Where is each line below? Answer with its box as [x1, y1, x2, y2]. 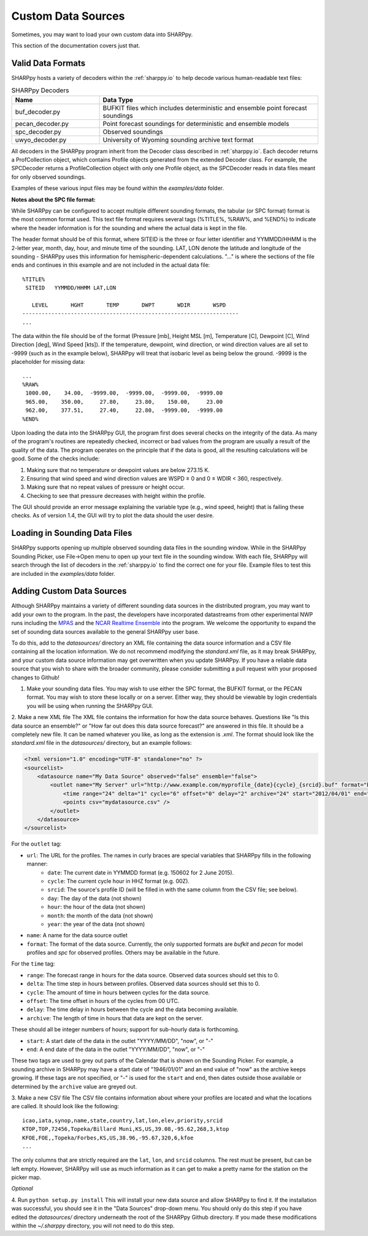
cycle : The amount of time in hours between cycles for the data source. [26, 988, 210, 996]
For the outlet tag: [11, 840, 61, 848]
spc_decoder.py [15, 127, 61, 136]
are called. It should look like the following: [11, 1103, 120, 1110]
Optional [11, 1185, 33, 1192]
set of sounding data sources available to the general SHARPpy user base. [11, 628, 199, 636]
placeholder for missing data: [11, 358, 85, 366]
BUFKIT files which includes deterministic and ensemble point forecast [102, 103, 307, 112]
